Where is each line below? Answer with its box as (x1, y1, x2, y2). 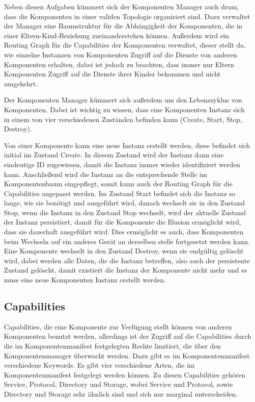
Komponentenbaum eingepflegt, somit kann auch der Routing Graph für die (4, 178, 233, 189)
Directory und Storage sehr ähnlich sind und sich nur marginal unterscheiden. (4, 388, 238, 399)
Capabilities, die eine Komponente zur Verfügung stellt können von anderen (4, 321, 232, 331)
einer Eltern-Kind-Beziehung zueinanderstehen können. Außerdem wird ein (4, 30, 229, 40)
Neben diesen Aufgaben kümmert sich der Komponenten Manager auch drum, (4, 1, 239, 11)
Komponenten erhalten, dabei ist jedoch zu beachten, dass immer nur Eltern (4, 59, 234, 69)
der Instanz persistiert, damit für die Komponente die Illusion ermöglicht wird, (4, 217, 241, 227)
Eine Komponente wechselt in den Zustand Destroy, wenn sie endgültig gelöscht (4, 246, 244, 256)
